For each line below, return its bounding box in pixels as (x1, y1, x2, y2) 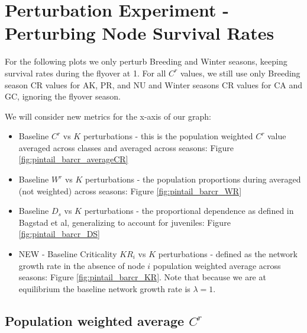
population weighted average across (153, 259, 281, 271)
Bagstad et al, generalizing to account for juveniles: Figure (18, 216, 231, 228)
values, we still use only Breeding (180, 66, 300, 79)
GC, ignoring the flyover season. (5, 90, 121, 103)
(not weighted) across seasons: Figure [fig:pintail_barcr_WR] (18, 184, 242, 197)
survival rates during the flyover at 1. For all (5, 66, 166, 79)
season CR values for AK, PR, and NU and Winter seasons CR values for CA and (5, 78, 303, 91)
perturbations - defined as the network (158, 248, 298, 260)
